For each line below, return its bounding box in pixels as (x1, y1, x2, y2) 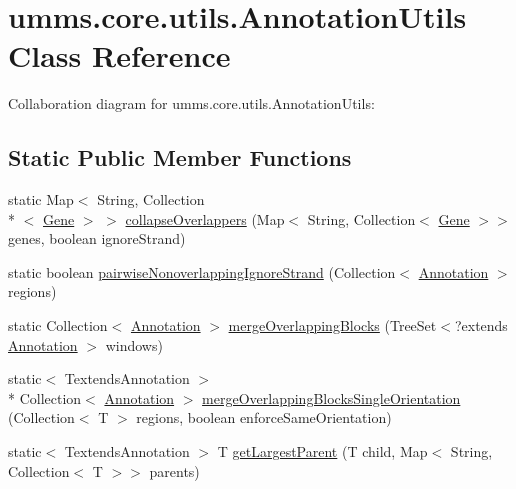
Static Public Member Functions (8, 142, 352, 173)
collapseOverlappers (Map (125, 208, 285, 229)
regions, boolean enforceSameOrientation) (136, 407, 392, 428)
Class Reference (8, 35, 231, 76)
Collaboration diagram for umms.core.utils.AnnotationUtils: (8, 93, 375, 114)
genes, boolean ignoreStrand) (8, 228, 186, 249)
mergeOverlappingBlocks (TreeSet (228, 315, 437, 336)
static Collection (8, 315, 108, 336)
